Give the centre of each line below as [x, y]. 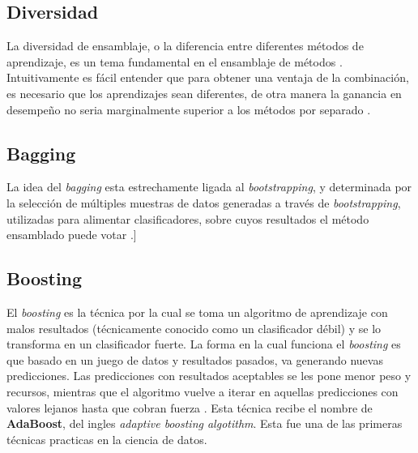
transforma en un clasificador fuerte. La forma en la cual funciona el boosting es [204, 344]
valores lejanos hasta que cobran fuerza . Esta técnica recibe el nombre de [190, 407]
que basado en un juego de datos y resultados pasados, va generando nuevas [195, 359]
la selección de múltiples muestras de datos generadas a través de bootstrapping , [204, 202]
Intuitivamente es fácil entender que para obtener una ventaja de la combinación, [208, 77]
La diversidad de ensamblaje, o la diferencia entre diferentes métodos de [185, 46]
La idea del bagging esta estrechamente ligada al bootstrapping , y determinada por [209, 187]
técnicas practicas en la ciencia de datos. [107, 439]
